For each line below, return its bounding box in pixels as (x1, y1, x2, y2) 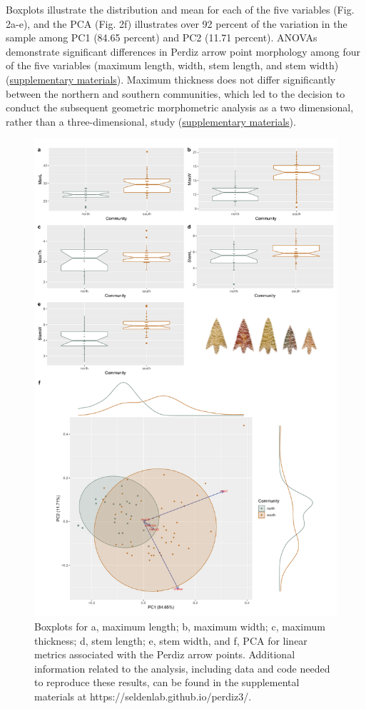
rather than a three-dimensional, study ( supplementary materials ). (6, 114, 296, 129)
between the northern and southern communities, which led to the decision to (6, 86, 345, 101)
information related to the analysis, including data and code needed (34, 660, 330, 675)
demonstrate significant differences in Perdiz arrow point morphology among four (6, 44, 360, 59)
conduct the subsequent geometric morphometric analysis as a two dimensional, (6, 100, 354, 115)
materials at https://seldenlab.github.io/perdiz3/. (34, 688, 252, 703)
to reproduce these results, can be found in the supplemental (34, 675, 300, 690)
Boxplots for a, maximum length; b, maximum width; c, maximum (34, 618, 325, 633)
